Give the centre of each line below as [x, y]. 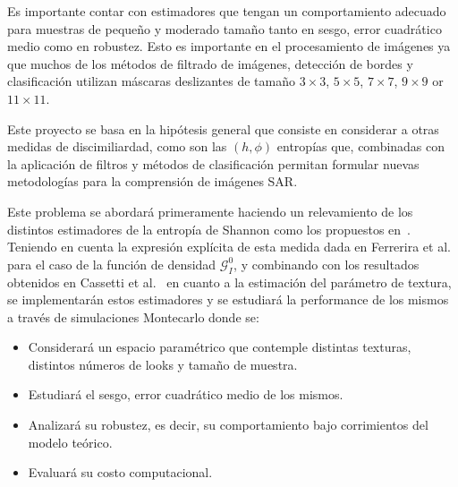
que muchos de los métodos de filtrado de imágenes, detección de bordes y [210, 63]
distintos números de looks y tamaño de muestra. [163, 364]
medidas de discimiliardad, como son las [117, 146]
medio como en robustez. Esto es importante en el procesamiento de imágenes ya [229, 46]
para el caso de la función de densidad [112, 264]
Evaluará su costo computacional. [120, 472]
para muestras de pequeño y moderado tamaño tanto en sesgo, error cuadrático [225, 28]
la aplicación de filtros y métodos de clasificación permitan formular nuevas [213, 163]
